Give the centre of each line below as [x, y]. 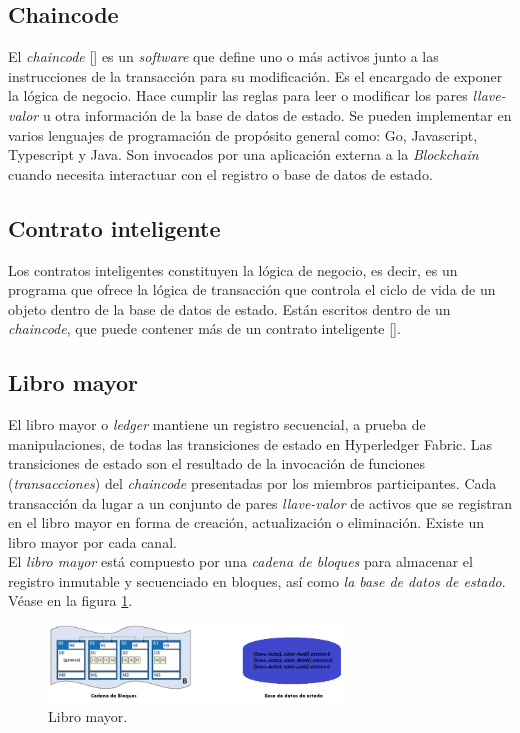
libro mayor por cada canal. [92, 541]
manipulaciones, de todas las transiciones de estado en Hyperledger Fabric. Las [250, 443]
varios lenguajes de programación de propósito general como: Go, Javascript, [243, 134]
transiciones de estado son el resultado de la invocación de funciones [217, 463]
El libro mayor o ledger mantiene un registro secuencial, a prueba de [217, 424]
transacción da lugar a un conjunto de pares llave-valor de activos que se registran [260, 502]
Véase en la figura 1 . [70, 600]
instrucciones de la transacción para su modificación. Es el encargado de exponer [255, 75]
